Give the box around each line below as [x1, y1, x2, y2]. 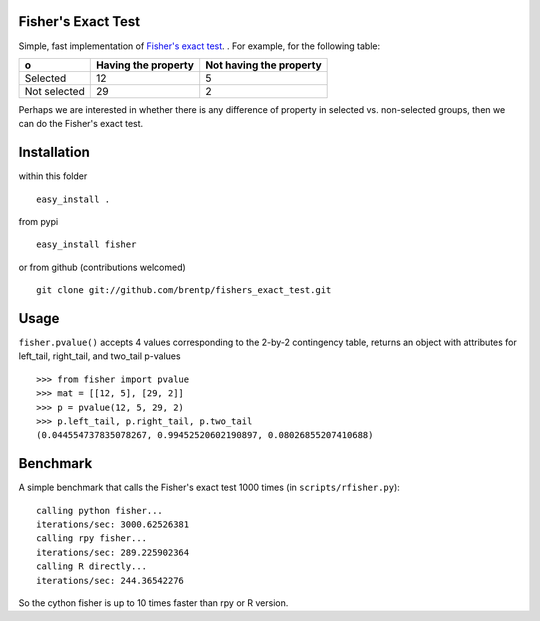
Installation [18, 144, 90, 161]
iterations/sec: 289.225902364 [36, 546, 190, 558]
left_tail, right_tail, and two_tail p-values [18, 350, 181, 362]
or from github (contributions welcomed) [18, 261, 187, 273]
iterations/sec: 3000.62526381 [36, 519, 190, 530]
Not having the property [205, 58, 322, 72]
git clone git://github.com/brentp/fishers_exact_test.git [36, 285, 332, 296]
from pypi [18, 215, 59, 227]
